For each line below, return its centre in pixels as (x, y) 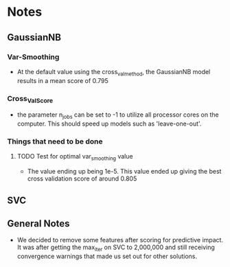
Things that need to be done (55, 141)
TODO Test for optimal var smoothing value (75, 157)
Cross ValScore (30, 99)
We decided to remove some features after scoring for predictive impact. (120, 240)
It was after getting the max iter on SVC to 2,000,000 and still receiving (116, 248)
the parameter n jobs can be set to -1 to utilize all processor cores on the (118, 116)
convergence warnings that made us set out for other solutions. (107, 256)
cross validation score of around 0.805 (82, 178)
